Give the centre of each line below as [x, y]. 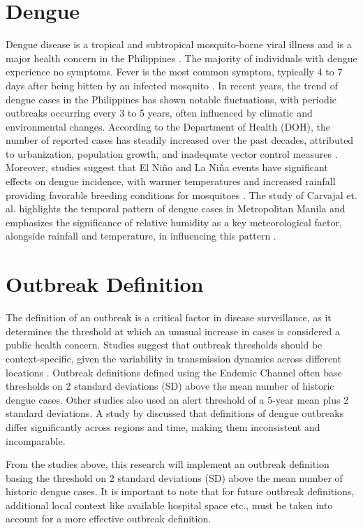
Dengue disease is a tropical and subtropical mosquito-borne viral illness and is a [179, 44]
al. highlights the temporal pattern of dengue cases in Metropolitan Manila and [176, 208]
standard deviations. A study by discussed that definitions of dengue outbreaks [175, 413]
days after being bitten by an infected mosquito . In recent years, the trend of [172, 85]
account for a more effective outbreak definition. [109, 519]
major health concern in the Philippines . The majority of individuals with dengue [181, 58]
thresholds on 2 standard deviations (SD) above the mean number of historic [170, 386]
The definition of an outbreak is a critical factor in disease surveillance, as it [169, 317]
